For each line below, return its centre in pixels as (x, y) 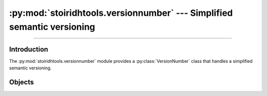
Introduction (29, 49)
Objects (22, 82)
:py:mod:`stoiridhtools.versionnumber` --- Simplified (121, 13)
